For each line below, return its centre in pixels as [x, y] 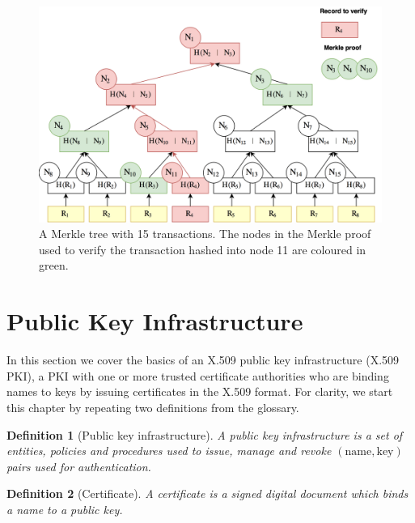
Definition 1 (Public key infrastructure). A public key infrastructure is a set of [205, 434]
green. [54, 265]
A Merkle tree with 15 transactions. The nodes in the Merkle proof [205, 234]
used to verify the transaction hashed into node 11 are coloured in [203, 249]
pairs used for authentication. [79, 466]
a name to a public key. [65, 509]
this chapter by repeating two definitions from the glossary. [153, 407]
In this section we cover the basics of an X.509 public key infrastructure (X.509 [203, 360]
